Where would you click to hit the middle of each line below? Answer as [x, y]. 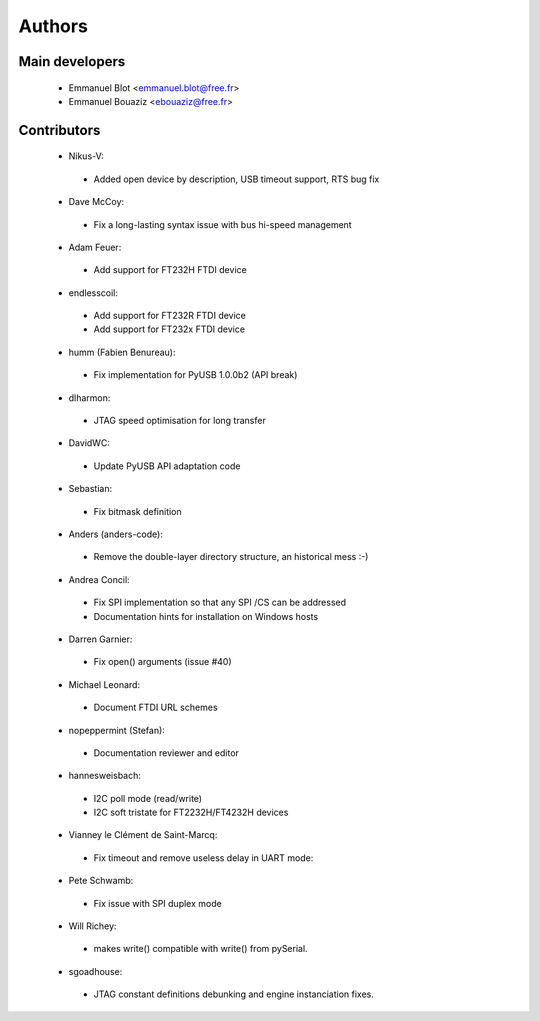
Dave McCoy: [96, 202]
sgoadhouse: [95, 971]
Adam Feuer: [95, 247]
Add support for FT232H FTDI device [170, 270]
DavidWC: [89, 443]
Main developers [72, 61]
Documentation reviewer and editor [166, 752]
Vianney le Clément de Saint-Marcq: [143, 835]
